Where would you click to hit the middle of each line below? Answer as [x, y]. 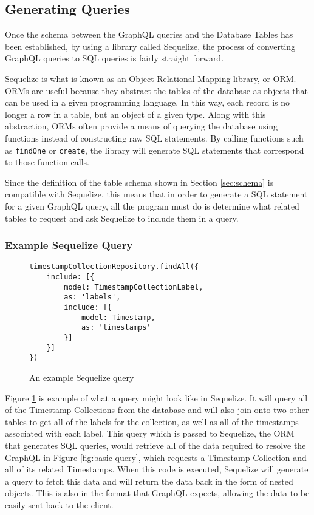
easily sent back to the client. [59, 504]
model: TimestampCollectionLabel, [134, 287]
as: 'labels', [92, 297]
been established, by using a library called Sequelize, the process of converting [150, 46]
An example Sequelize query [82, 377]
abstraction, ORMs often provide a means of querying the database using [142, 126]
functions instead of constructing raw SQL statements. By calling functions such [154, 138]
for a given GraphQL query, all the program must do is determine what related [152, 206]
